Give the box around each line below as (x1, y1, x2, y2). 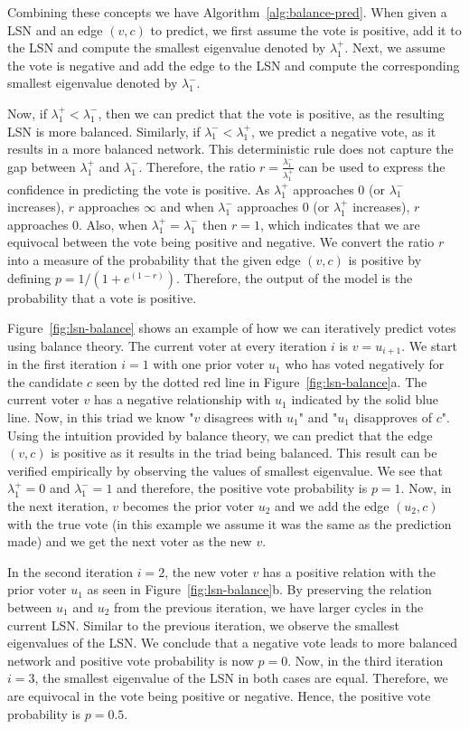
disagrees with (203, 408, 283, 427)
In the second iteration (7, 562, 133, 581)
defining (7, 268, 52, 287)
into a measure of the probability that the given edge (7, 251, 301, 269)
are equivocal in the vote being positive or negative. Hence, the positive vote (7, 686, 431, 705)
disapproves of (353, 408, 433, 427)
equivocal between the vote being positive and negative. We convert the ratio (7, 232, 435, 251)
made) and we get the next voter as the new (7, 532, 252, 551)
